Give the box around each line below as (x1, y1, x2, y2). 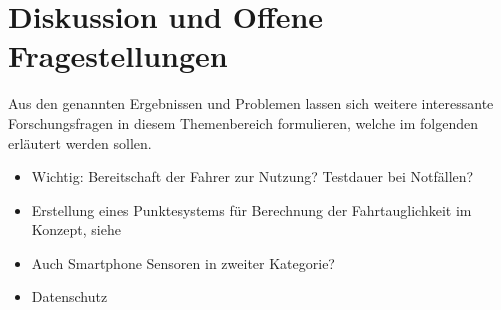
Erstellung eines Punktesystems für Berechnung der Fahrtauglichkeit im (31, 199, 472, 220)
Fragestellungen (8, 35, 228, 76)
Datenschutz (31, 286, 108, 307)
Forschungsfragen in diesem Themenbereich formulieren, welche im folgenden (8, 112, 478, 133)
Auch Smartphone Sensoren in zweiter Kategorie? (31, 252, 335, 273)
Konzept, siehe (31, 219, 121, 240)
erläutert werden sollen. (8, 132, 152, 153)
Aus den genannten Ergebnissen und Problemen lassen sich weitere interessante (8, 93, 494, 114)
